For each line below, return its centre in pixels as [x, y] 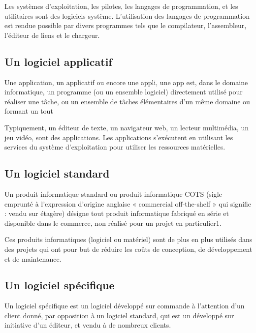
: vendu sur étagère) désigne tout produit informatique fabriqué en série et [117, 213]
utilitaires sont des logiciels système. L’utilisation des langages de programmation [127, 15]
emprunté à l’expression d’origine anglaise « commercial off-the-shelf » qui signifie [128, 203]
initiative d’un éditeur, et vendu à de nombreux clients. [88, 325]
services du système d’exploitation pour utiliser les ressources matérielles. [115, 147]
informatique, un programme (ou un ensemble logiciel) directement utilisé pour [124, 92]
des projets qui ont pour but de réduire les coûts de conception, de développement [128, 249]
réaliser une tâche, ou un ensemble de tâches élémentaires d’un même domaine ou [127, 101]
